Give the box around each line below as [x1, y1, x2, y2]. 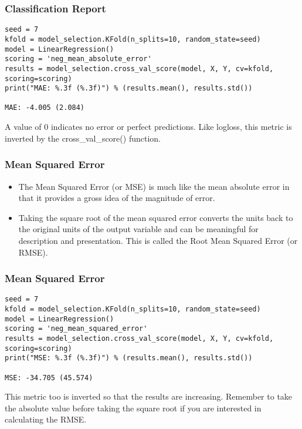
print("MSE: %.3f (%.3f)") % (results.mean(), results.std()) [5, 354, 253, 363]
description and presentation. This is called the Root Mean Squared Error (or [18, 234, 298, 246]
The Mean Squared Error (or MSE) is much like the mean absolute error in [18, 180, 290, 192]
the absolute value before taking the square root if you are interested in [5, 401, 262, 414]
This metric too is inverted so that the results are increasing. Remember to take [5, 390, 293, 403]
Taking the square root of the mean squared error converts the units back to [18, 211, 293, 223]
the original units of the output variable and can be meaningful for [18, 223, 259, 235]
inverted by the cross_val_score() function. [5, 132, 161, 144]
